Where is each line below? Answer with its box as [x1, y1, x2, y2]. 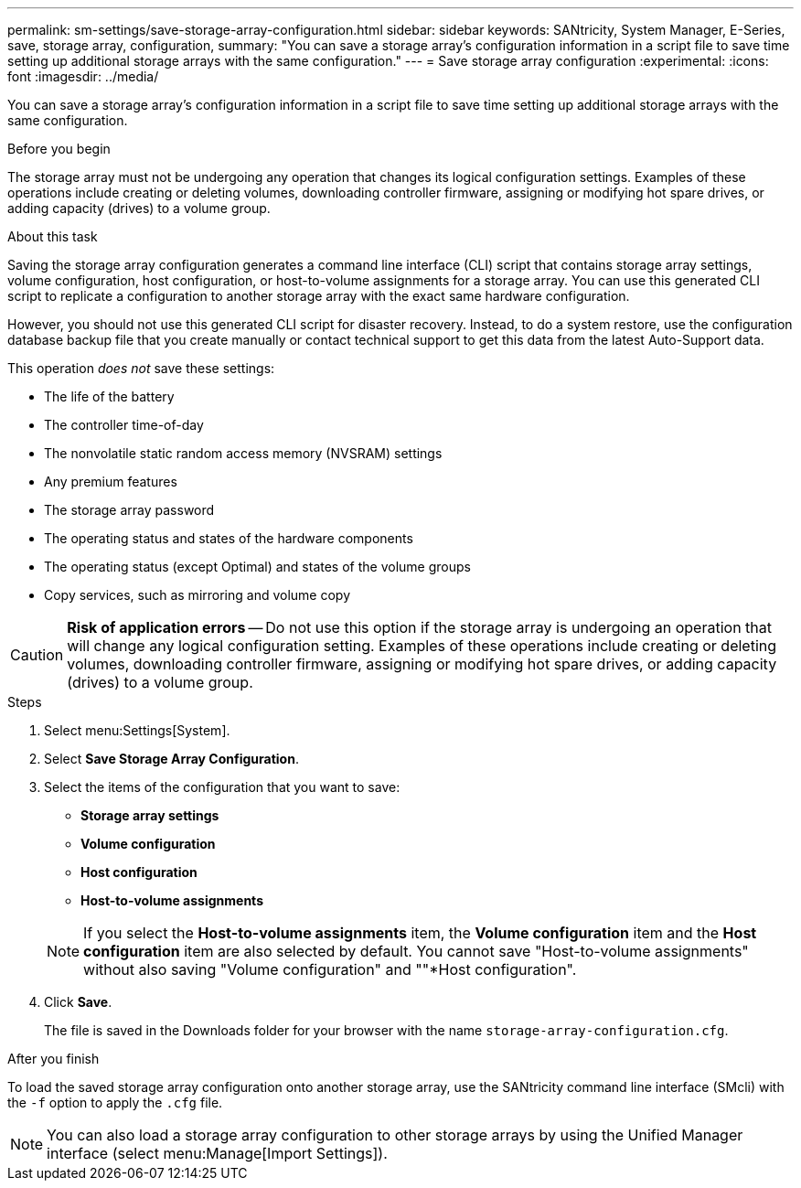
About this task [7, 229, 98, 244]
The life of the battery [44, 389, 175, 404]
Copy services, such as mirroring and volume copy [44, 587, 351, 603]
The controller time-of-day [44, 417, 204, 433]
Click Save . [44, 994, 112, 1010]
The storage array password [44, 502, 215, 518]
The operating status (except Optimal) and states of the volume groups [44, 559, 471, 574]
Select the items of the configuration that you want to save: [44, 779, 400, 795]
